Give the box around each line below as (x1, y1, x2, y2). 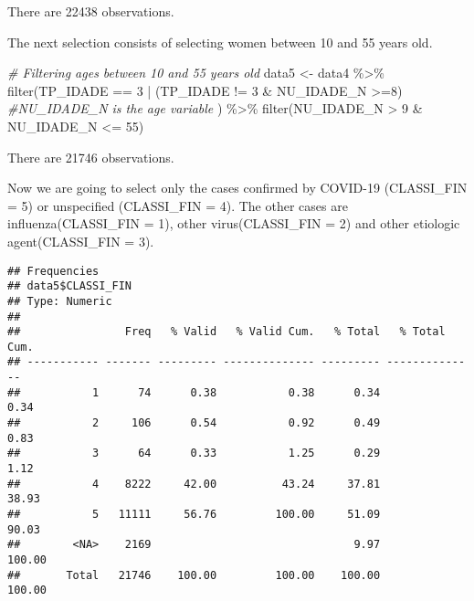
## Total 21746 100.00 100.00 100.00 (7, 568, 381, 582)
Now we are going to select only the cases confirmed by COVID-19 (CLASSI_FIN (7, 178, 468, 197)
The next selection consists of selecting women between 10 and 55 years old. (7, 32, 433, 51)
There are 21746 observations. (7, 147, 174, 166)
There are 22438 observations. (7, 2, 174, 20)
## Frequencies (7, 264, 100, 278)
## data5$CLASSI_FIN (7, 279, 132, 293)
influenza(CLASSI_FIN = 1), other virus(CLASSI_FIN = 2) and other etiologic (7, 214, 460, 233)
